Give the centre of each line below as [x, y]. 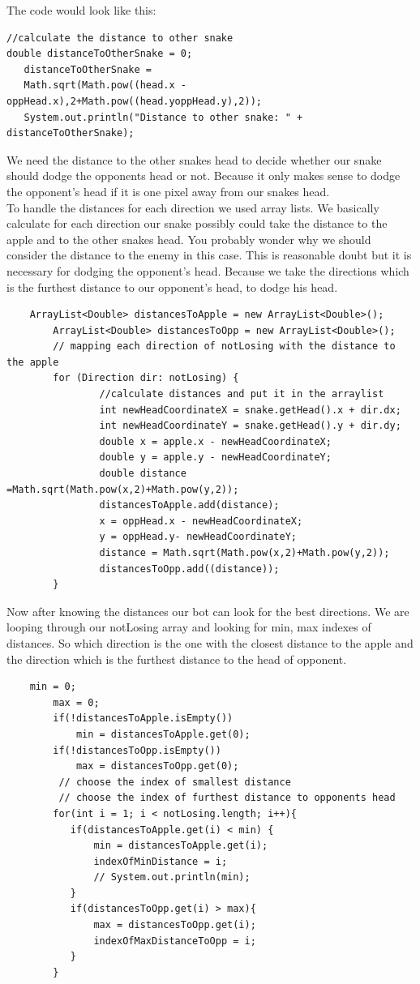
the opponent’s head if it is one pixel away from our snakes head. [168, 191]
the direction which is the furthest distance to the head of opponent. [177, 659]
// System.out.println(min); [172, 877]
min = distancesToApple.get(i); [181, 846]
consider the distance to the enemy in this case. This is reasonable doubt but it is [209, 255]
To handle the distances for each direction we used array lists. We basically [193, 207]
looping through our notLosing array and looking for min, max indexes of [189, 627]
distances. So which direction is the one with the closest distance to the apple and [210, 642]
